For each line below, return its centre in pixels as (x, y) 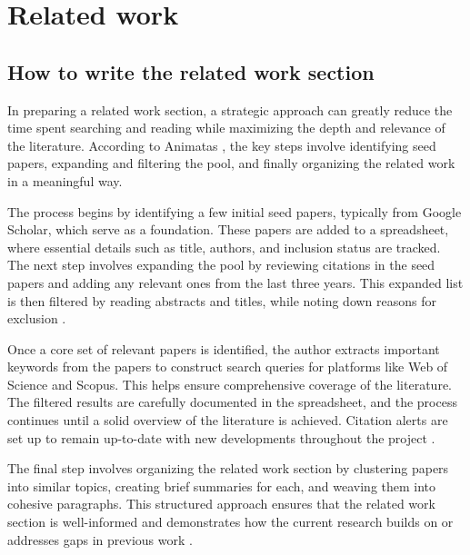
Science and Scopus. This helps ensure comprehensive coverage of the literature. (230, 384)
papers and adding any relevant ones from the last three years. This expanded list (235, 282)
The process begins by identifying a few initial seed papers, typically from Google (235, 211)
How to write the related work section (191, 71)
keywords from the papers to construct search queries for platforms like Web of (228, 367)
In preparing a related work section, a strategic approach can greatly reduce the (230, 109)
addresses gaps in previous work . (100, 539)
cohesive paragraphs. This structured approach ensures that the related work (221, 504)
